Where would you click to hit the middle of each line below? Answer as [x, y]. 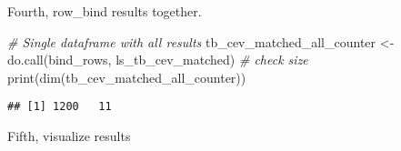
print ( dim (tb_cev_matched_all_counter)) [127, 77]
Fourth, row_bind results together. [105, 11]
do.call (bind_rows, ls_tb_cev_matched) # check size [158, 60]
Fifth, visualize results [69, 136]
